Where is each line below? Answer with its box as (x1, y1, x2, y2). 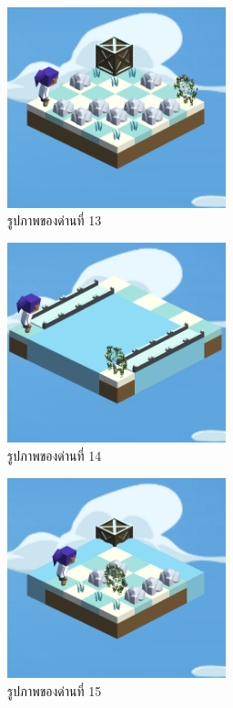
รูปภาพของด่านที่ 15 (7, 681, 102, 700)
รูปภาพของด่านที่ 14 (7, 446, 102, 464)
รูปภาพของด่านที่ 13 (7, 211, 102, 230)
